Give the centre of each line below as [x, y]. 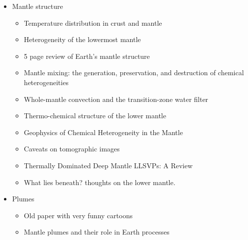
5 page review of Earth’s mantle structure [87, 56]
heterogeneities [46, 82]
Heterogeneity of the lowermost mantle [82, 39]
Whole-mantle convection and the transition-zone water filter [116, 99]
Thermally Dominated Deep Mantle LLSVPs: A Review [108, 165]
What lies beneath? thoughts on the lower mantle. [100, 182]
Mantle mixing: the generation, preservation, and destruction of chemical [134, 72]
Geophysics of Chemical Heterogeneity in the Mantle [103, 132]
